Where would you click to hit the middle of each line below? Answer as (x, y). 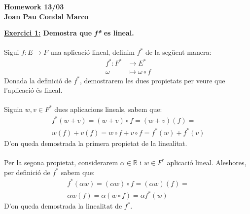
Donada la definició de (38, 80)
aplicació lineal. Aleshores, (207, 162)
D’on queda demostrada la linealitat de (63, 206)
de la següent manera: (178, 52)
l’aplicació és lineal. (33, 90)
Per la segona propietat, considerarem (61, 162)
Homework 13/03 (34, 6)
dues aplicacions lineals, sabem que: (108, 109)
